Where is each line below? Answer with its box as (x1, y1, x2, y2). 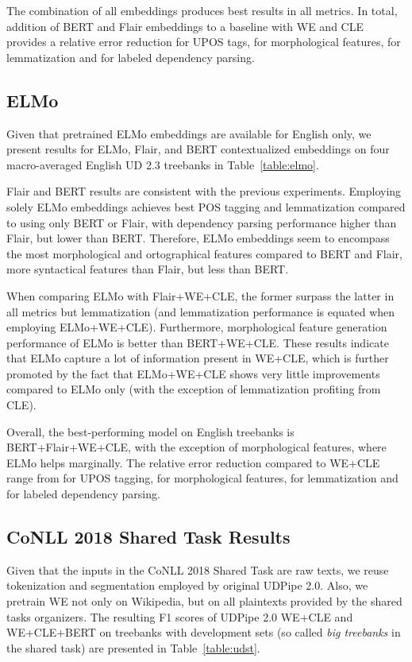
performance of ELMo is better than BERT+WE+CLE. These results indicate (6, 334, 389, 350)
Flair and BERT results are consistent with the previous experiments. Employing (6, 183, 402, 199)
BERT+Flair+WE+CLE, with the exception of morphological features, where (6, 439, 387, 455)
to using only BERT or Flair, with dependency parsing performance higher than (6, 214, 397, 230)
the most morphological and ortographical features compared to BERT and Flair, (6, 245, 402, 261)
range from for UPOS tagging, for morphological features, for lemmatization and (6, 470, 399, 486)
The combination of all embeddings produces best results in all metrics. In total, (6, 2, 398, 18)
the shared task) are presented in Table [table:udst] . (6, 639, 260, 656)
